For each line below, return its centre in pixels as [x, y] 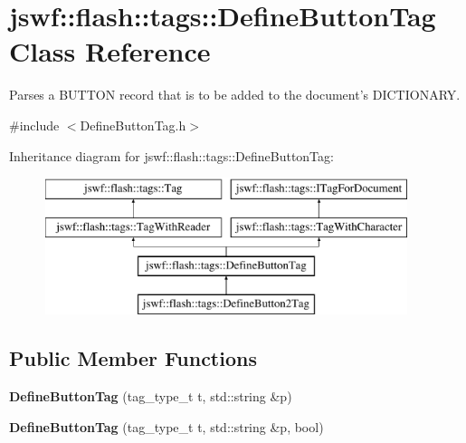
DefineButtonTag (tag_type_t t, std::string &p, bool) [166, 426]
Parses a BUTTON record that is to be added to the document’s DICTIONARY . [235, 95]
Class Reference [110, 51]
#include [34, 125]
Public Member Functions [133, 358]
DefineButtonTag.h [133, 125]
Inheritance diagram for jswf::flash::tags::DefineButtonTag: [171, 155]
